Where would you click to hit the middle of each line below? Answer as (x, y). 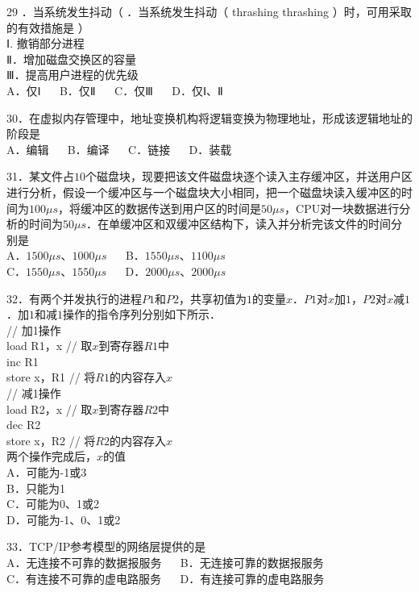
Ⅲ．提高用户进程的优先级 (73, 75)
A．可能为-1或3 (47, 472)
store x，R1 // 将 (51, 377)
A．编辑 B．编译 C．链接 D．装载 (119, 149)
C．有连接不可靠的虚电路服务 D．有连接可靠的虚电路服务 (166, 578)
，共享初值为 (213, 298)
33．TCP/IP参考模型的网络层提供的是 (106, 546)
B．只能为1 (36, 488)
